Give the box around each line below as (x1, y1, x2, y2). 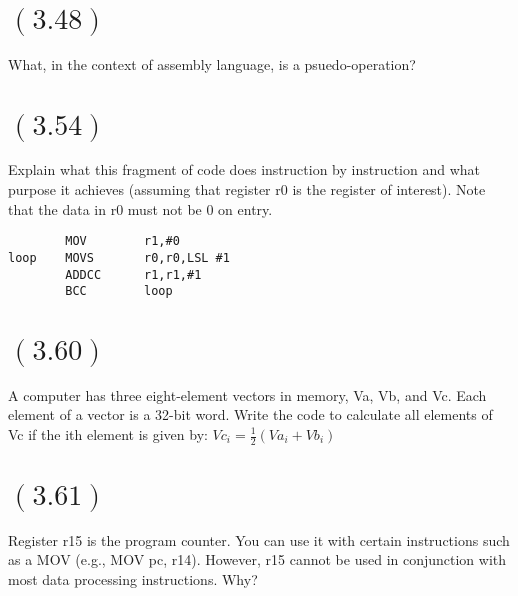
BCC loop (65, 284, 173, 299)
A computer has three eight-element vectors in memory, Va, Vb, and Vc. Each (8, 384, 487, 405)
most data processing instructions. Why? (8, 568, 258, 589)
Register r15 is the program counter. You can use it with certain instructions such (8, 529, 510, 550)
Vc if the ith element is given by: (8, 424, 208, 444)
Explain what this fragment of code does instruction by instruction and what (8, 159, 481, 180)
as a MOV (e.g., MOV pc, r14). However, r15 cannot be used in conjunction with (8, 549, 507, 570)
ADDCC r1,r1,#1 (65, 267, 202, 282)
